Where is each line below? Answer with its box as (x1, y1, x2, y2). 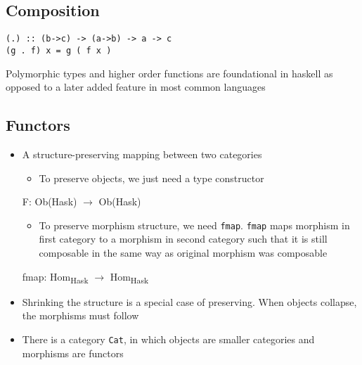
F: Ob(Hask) (22, 194, 77, 209)
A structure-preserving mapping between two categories (22, 146, 262, 161)
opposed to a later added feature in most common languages (6, 79, 266, 94)
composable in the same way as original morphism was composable (39, 245, 328, 260)
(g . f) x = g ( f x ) (6, 45, 112, 56)
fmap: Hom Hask (22, 269, 89, 286)
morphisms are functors (22, 345, 124, 360)
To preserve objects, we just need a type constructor (39, 170, 264, 185)
